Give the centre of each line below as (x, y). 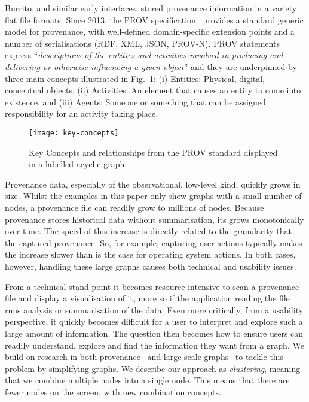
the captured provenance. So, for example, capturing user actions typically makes (154, 242)
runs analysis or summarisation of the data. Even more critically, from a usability (154, 309)
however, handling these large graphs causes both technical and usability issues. (151, 266)
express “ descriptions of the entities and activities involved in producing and (144, 55)
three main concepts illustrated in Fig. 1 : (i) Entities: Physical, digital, (135, 78)
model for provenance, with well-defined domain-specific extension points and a (150, 31)
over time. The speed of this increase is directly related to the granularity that (149, 231)
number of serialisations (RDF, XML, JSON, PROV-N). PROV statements (142, 43)
